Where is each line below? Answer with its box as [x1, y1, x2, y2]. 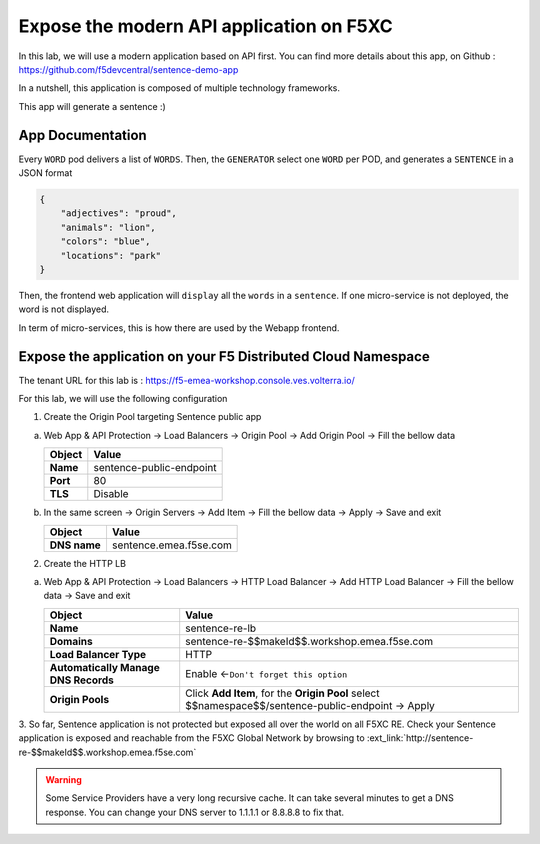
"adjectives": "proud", [60, 208, 177, 219]
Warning [45, 773, 82, 785]
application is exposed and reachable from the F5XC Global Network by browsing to [18, 732, 365, 744]
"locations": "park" [60, 250, 162, 261]
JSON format [18, 167, 73, 179]
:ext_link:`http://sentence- [366, 732, 474, 744]
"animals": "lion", [60, 221, 157, 233]
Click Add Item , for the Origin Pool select [185, 686, 380, 700]
